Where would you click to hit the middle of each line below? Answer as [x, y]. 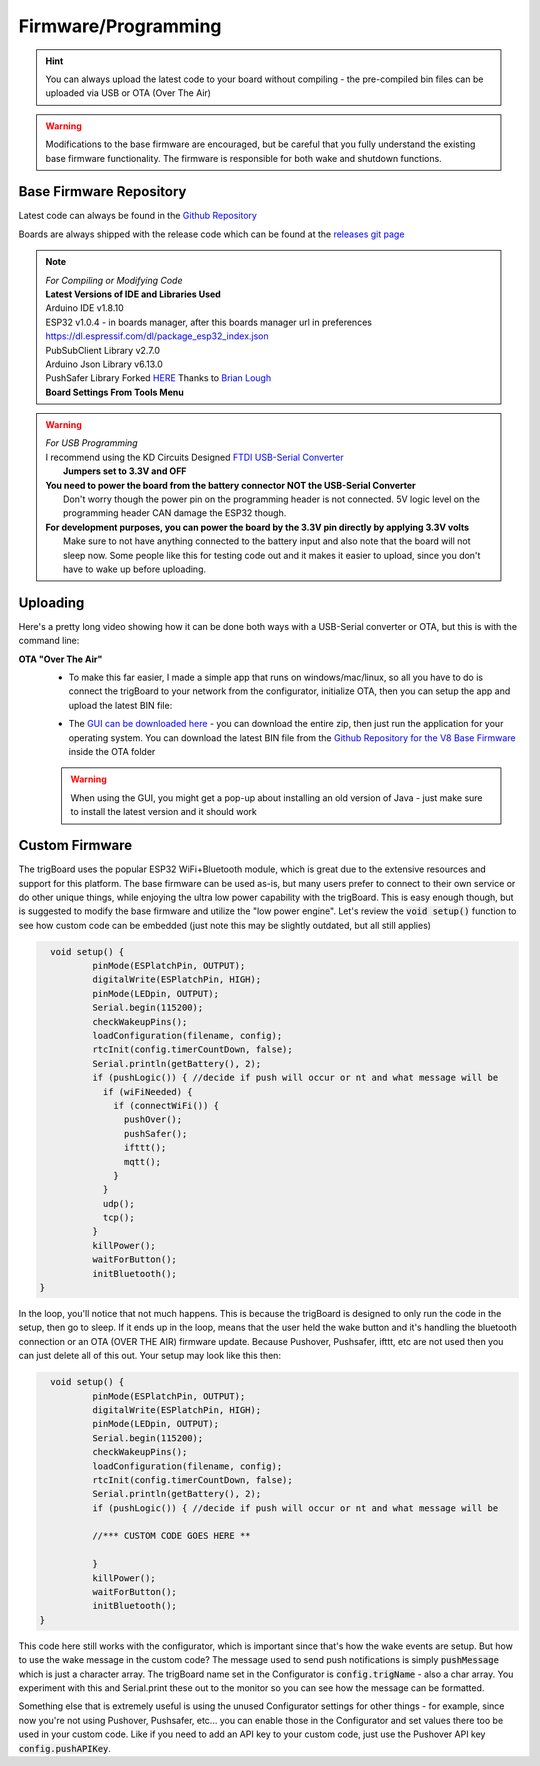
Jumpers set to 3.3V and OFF [125, 471]
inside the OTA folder [112, 752]
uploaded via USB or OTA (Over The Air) [128, 93]
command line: [49, 641]
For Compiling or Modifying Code [114, 280]
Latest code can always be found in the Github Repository [137, 216]
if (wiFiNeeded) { [148, 1091]
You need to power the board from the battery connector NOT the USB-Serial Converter [231, 485]
